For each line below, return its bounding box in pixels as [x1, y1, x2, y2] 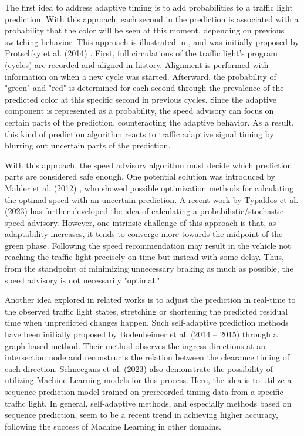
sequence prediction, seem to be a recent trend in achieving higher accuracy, [5, 408, 278, 421]
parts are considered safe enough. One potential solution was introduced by [5, 170, 276, 182]
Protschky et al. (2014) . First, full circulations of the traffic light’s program [5, 47, 278, 59]
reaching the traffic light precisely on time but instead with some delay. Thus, [5, 251, 285, 263]
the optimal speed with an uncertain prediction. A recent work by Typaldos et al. [5, 193, 299, 205]
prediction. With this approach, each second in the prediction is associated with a [5, 12, 299, 25]
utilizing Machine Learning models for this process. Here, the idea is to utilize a [5, 374, 292, 386]
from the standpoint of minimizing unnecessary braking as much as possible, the [5, 262, 293, 275]
